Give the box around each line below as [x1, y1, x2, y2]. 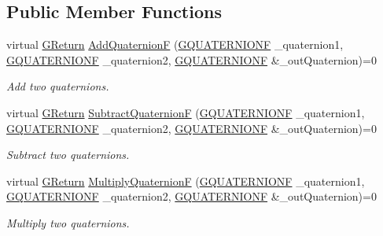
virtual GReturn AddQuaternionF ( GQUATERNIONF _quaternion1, [6, 36, 344, 53]
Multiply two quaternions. [6, 214, 130, 230]
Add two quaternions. [6, 78, 109, 94]
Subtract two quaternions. [6, 146, 130, 163]
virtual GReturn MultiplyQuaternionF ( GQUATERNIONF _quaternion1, [6, 172, 365, 189]
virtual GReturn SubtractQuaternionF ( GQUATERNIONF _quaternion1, [6, 104, 365, 120]
